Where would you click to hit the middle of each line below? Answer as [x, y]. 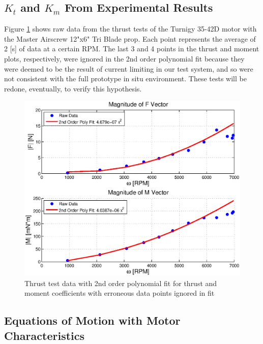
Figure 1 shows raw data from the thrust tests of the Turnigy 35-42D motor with [130, 29]
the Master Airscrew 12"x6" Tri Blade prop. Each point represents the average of [130, 38]
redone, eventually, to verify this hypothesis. [73, 88]
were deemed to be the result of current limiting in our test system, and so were [129, 68]
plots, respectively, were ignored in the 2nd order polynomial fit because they [124, 58]
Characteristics [45, 335]
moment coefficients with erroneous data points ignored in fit [120, 293]
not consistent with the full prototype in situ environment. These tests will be [125, 79]
